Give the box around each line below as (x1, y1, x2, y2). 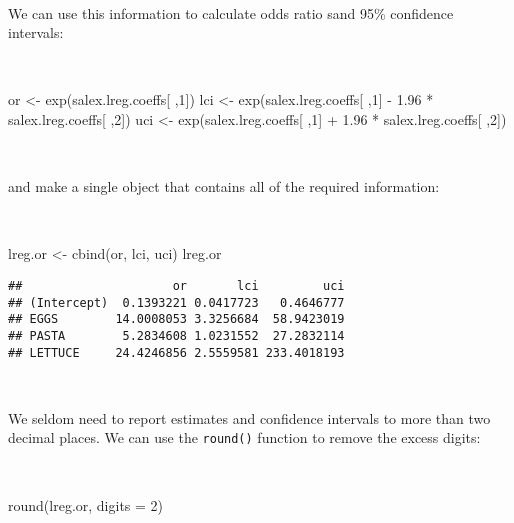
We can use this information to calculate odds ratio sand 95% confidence (8, 2, 454, 23)
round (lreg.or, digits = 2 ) (8, 494, 164, 515)
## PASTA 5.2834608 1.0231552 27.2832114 (8, 328, 345, 343)
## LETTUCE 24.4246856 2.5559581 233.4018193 (8, 345, 345, 360)
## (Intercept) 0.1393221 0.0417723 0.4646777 (8, 295, 345, 310)
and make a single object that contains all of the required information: (8, 176, 440, 197)
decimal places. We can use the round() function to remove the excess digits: (8, 427, 481, 448)
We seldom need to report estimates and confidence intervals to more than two (8, 407, 491, 428)
